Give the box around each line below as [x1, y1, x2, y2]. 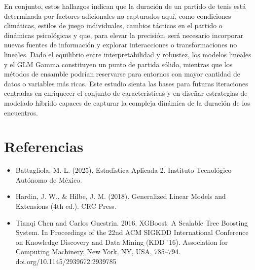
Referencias [4, 136, 84, 156]
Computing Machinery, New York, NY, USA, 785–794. [15, 246, 181, 257]
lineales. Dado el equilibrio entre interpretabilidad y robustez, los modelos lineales [4, 49, 251, 59]
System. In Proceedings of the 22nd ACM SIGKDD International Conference [15, 227, 249, 237]
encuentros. [4, 107, 38, 117]
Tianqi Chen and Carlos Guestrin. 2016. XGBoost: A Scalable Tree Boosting [15, 217, 248, 228]
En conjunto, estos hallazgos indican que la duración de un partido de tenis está [4, 1, 246, 11]
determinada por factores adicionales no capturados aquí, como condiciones [4, 10, 231, 21]
